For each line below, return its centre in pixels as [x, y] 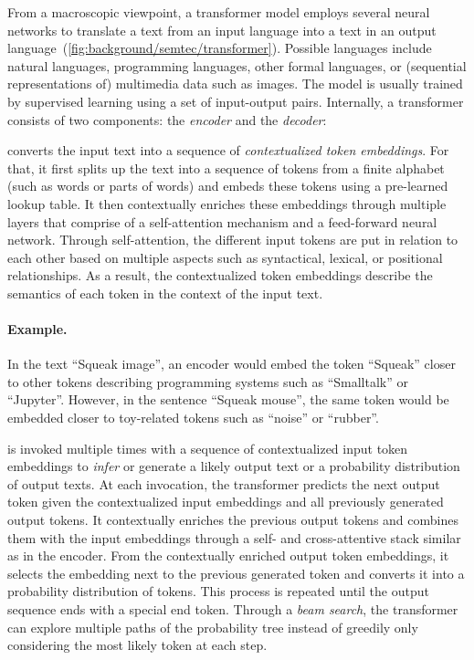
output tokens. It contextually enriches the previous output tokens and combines [233, 520]
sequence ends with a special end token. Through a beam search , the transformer [233, 609]
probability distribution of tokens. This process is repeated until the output [218, 591]
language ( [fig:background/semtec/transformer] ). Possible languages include [220, 48]
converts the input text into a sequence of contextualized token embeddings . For [228, 150]
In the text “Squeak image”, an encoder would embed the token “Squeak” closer [232, 364]
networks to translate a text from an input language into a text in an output [222, 30]
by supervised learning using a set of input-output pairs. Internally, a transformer [236, 101]
